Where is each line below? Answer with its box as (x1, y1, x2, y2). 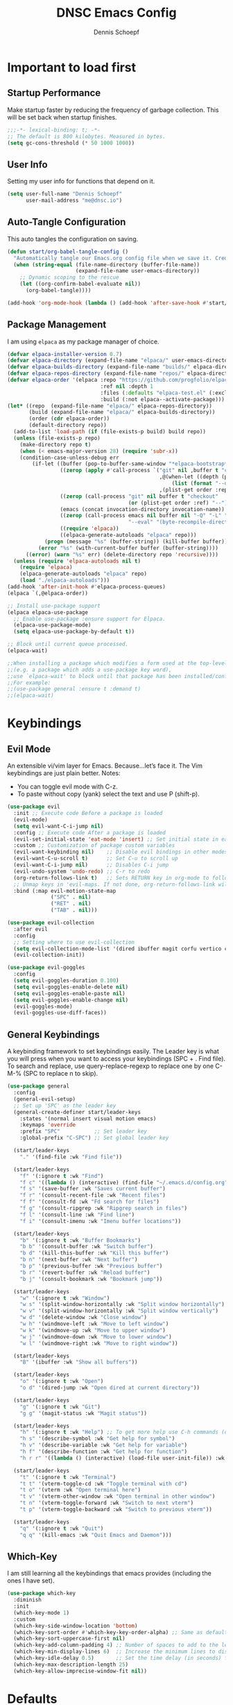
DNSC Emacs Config (56, 5, 177, 21)
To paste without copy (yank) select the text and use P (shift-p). (17, 790, 200, 798)
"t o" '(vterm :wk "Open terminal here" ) (19, 1487, 141, 1494)
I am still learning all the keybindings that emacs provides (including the (7, 1569, 212, 1578)
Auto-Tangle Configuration (7, 216, 126, 228)
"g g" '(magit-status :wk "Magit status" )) (19, 1409, 148, 1416)
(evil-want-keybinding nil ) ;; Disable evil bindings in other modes (13, 848, 228, 856)
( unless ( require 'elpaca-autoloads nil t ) (13, 558, 141, 565)
